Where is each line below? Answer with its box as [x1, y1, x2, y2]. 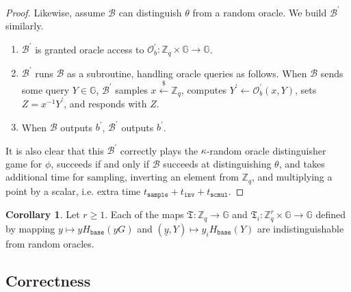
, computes [181, 82, 227, 96]
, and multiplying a [252, 170, 333, 184]
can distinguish [118, 5, 182, 19]
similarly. [5, 18, 44, 33]
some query [21, 82, 70, 96]
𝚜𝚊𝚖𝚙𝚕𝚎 [147, 191, 168, 199]
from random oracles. [5, 236, 94, 250]
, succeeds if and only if [51, 156, 149, 170]
